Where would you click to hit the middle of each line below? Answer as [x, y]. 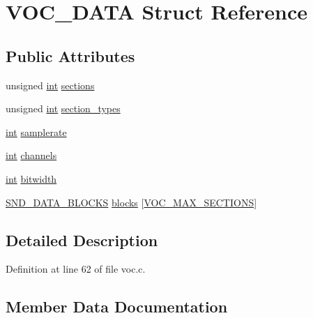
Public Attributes [70, 55]
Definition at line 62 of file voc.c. [76, 269]
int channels [31, 155]
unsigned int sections [50, 85]
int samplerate [36, 131]
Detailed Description [82, 240]
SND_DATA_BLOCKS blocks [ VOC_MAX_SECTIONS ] [131, 202]
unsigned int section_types [63, 108]
